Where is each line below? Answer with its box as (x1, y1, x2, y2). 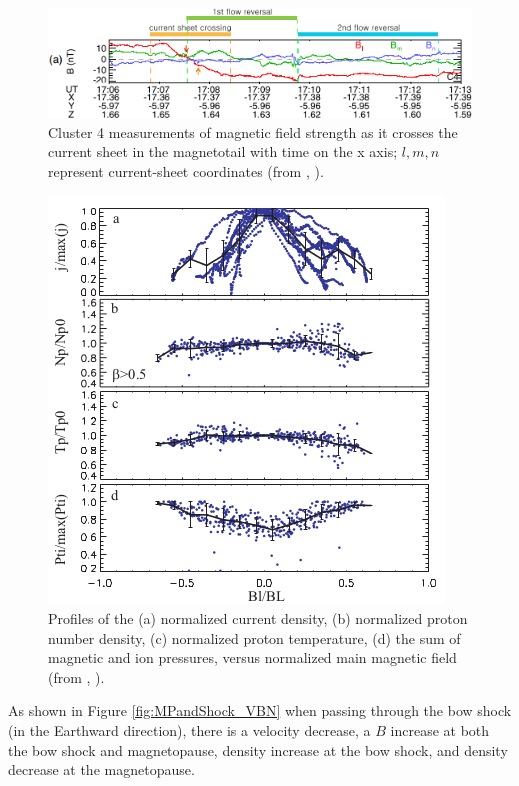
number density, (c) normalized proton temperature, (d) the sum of (48, 627, 461, 648)
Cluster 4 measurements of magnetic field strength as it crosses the (48, 121, 458, 142)
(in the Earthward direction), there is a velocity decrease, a (8, 719, 371, 740)
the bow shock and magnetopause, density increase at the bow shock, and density (8, 739, 508, 760)
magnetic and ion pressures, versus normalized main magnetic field (48, 647, 457, 668)
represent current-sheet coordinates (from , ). (48, 160, 324, 181)
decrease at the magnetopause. (8, 759, 195, 780)
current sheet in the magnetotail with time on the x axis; (48, 141, 398, 162)
